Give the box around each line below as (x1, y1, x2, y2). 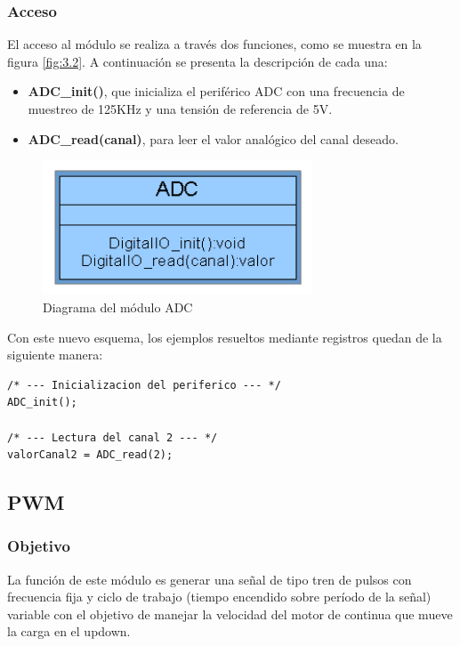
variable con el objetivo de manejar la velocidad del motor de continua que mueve (7, 604, 453, 623)
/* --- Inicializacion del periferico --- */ (7, 378, 281, 392)
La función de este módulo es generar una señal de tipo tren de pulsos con (7, 569, 412, 588)
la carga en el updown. (7, 622, 131, 641)
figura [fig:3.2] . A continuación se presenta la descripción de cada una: (7, 52, 388, 70)
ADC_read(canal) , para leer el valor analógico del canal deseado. (28, 129, 399, 148)
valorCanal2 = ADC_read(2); (7, 448, 174, 462)
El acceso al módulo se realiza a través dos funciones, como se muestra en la (7, 35, 422, 53)
